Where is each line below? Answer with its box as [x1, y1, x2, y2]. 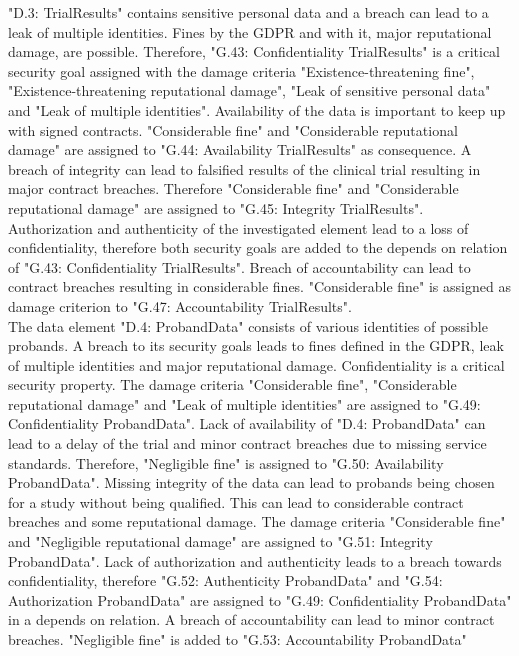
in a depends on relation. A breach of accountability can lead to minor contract [8, 609, 495, 630]
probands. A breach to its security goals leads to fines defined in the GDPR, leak [8, 335, 504, 356]
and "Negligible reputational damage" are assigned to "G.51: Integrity [8, 531, 433, 552]
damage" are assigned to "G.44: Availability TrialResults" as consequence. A [8, 139, 472, 160]
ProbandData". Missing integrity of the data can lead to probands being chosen [8, 472, 495, 493]
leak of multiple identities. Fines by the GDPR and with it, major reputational [8, 21, 492, 42]
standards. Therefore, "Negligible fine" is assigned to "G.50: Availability [8, 452, 444, 473]
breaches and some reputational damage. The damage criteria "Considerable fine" [8, 511, 506, 532]
